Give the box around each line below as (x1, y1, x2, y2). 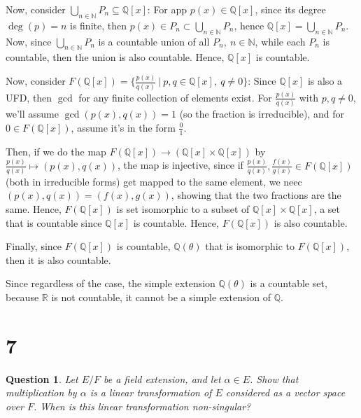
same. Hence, (6, 202, 62, 216)
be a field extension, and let (104, 371, 221, 386)
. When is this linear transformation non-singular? (33, 398, 251, 413)
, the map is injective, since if (118, 158, 243, 172)
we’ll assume (6, 106, 59, 121)
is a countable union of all (98, 34, 210, 48)
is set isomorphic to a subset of (116, 202, 250, 216)
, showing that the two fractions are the (171, 188, 341, 202)
